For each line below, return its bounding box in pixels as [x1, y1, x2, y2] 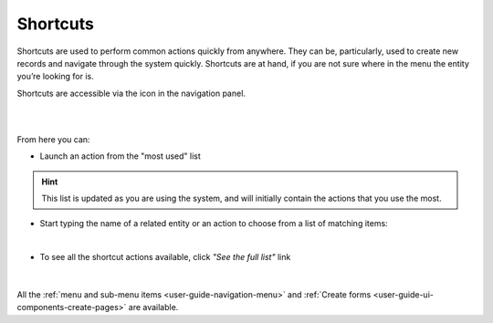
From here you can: [16, 133, 90, 145]
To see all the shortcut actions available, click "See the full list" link [39, 252, 291, 263]
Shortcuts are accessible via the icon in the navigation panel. [16, 88, 246, 99]
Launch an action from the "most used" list [39, 151, 201, 161]
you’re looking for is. [16, 71, 95, 82]
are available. [128, 302, 179, 313]
